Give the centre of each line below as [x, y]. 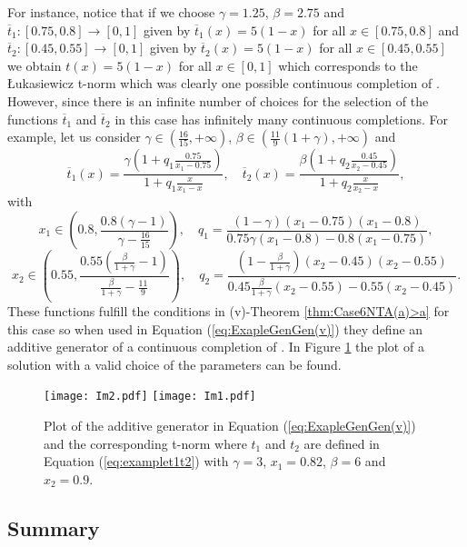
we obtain [35, 65]
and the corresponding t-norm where [145, 443]
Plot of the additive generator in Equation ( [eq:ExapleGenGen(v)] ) [230, 425]
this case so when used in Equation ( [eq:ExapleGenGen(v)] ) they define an [215, 328]
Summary [54, 527]
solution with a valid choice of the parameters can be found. [174, 364]
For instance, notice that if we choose [111, 12]
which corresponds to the [348, 65]
